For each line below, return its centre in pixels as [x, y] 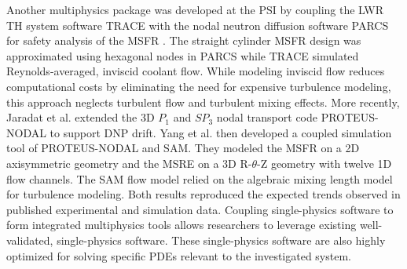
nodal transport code [267, 117]
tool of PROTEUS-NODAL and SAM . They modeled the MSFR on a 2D [183, 148]
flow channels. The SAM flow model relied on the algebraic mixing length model [200, 178]
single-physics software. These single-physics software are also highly [221, 240]
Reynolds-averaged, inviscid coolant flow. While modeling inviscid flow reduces [196, 71]
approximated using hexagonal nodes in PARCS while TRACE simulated [183, 55]
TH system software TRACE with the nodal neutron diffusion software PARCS [198, 25]
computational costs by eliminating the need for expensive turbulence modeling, [199, 86]
